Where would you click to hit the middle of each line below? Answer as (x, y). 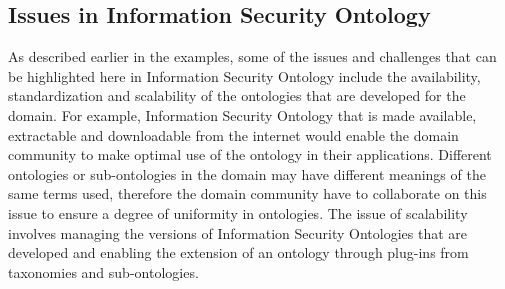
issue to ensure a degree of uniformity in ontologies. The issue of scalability (238, 212)
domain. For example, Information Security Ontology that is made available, (242, 114)
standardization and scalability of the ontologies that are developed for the (237, 95)
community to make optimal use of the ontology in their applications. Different (250, 154)
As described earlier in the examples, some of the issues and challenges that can (252, 56)
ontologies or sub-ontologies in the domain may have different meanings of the (247, 173)
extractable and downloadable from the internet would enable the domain (233, 134)
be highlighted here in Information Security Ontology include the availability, (244, 75)
